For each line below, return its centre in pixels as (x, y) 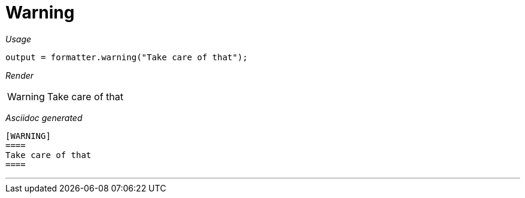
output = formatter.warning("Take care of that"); (127, 57)
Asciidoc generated (44, 117)
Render (20, 75)
